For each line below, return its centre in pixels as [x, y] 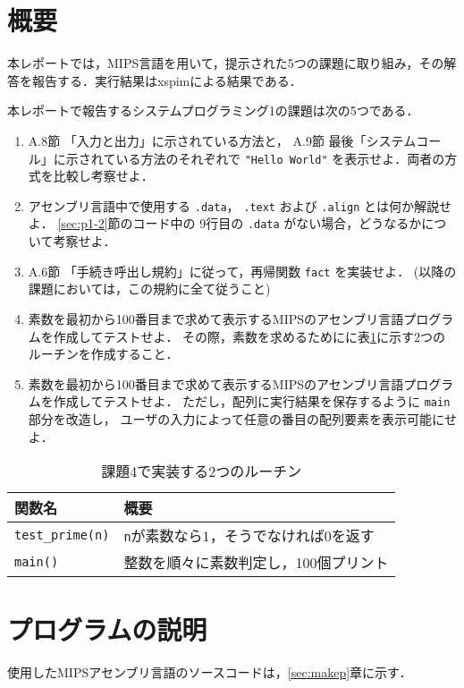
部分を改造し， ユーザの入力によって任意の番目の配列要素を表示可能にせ [243, 418]
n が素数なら [163, 536]
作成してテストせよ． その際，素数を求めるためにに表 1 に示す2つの [249, 336]
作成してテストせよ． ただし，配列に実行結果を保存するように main [252, 401]
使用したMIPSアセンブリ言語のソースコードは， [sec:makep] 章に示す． [210, 672]
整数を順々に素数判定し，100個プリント [256, 563]
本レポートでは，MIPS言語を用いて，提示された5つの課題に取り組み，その [226, 63]
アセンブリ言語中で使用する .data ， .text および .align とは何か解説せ [240, 205]
